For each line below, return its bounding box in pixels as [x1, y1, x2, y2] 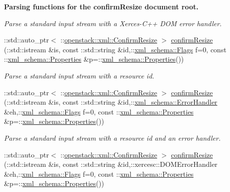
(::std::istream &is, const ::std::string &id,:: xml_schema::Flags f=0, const [4, 44, 227, 54]
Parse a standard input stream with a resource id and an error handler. [4, 132, 221, 143]
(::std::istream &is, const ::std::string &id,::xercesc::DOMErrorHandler [4, 159, 218, 169]
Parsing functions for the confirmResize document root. [4, 1, 199, 11]
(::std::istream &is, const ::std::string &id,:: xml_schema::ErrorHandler [4, 97, 218, 107]
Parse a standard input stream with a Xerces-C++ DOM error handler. [4, 18, 222, 28]
